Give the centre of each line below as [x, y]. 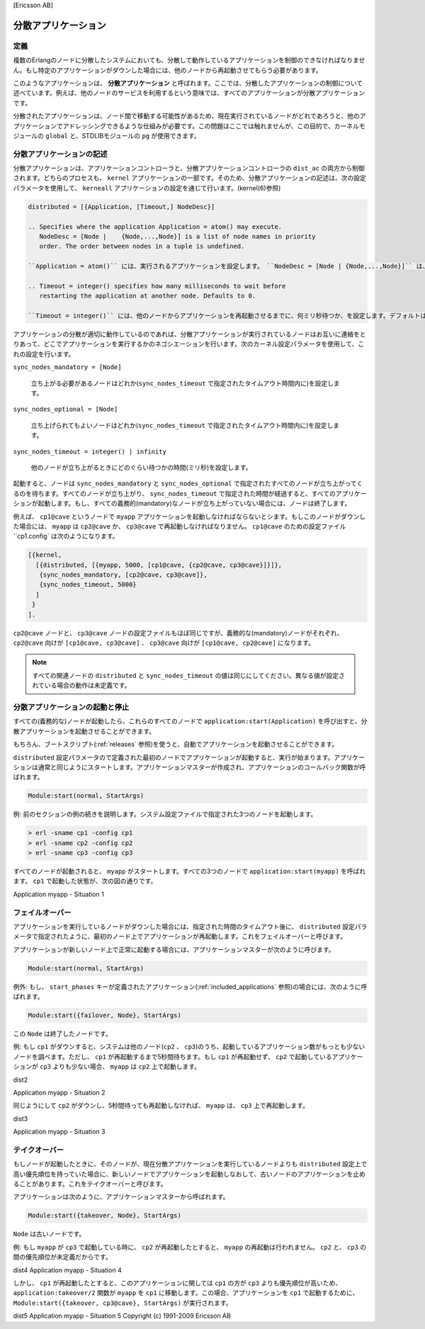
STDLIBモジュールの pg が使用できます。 [141, 135]
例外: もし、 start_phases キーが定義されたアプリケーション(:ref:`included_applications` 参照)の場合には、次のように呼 [190, 986]
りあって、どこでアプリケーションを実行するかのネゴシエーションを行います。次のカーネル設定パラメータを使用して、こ [189, 344]
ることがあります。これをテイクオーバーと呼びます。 [90, 1184]
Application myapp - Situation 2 [59, 1092]
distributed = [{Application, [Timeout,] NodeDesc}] [121, 207]
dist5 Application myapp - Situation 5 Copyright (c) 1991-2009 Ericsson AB [122, 1316]
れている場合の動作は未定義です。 [81, 685]
